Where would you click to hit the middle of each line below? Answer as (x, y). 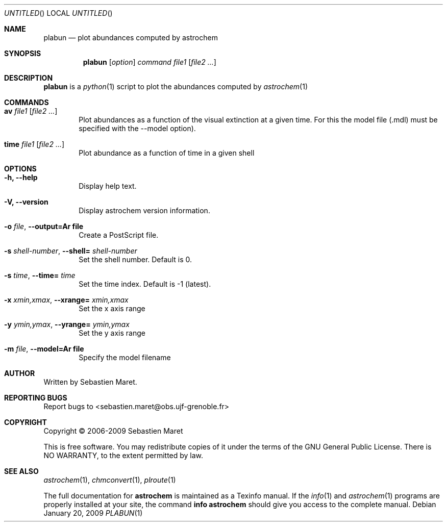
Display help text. (108, 186)
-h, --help (21, 177)
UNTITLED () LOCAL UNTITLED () (58, 13)
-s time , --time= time (40, 275)
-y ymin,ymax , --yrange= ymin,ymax (67, 324)
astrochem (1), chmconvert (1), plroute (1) (110, 480)
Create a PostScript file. (119, 235)
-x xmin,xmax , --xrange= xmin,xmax (66, 300)
